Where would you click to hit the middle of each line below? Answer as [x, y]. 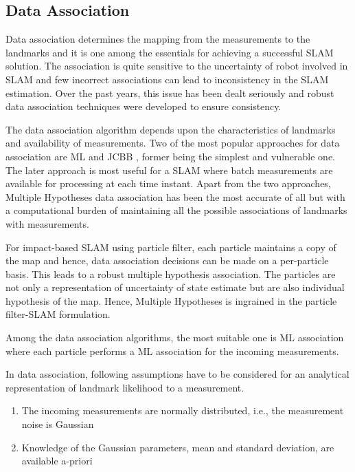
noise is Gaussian [58, 424]
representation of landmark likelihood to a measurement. [125, 387]
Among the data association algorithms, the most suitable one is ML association [175, 337]
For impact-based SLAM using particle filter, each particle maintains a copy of [171, 247]
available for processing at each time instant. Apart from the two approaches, [168, 183]
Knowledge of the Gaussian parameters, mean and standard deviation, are [178, 447]
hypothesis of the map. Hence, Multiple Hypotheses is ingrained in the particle [171, 300]
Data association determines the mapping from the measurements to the [158, 39]
